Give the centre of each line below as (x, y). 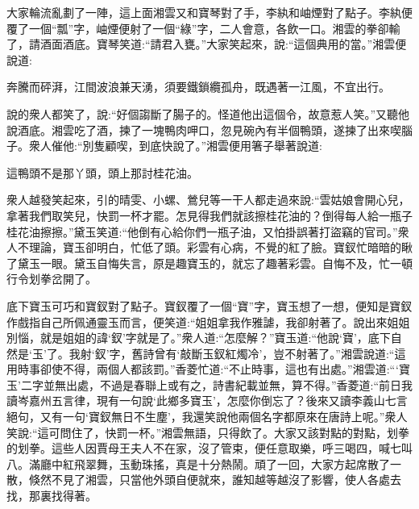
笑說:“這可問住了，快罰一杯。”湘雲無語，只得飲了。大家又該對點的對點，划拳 (208, 432)
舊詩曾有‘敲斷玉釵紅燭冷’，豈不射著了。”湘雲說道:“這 (269, 353)
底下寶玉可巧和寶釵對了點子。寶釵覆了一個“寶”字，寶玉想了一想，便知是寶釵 (209, 305)
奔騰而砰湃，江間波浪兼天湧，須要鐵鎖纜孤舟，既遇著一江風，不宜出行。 (198, 87)
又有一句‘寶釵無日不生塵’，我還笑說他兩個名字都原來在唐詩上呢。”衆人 (224, 417)
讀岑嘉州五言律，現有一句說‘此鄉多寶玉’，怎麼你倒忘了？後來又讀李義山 (196, 401)
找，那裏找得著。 (52, 496)
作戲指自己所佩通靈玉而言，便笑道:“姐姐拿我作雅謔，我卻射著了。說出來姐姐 (208, 321)
